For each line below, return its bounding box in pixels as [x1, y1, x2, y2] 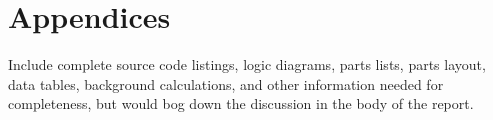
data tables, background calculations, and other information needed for [8, 73, 444, 94]
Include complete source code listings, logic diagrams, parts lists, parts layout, [8, 54, 486, 75]
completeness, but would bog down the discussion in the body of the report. [8, 93, 474, 114]
